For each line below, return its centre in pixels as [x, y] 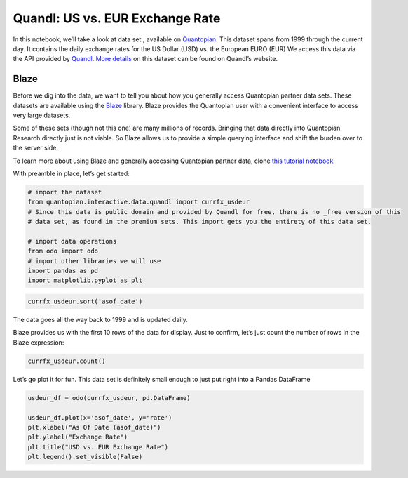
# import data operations [72, 241]
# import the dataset [65, 192]
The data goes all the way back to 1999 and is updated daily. [101, 320]
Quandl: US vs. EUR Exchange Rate [117, 18]
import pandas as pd [63, 271]
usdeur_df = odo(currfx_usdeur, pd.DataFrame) [109, 398]
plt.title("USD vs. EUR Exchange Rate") [98, 447]
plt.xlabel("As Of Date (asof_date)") [94, 427]
